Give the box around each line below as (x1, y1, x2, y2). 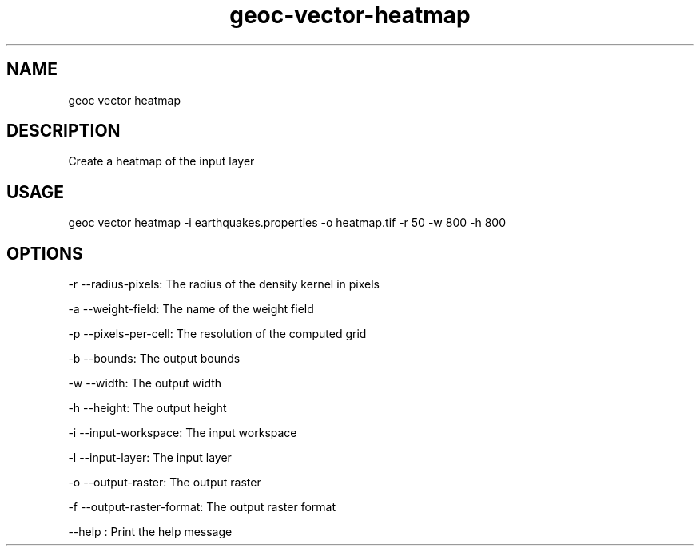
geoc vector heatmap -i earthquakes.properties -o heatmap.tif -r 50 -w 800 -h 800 (68, 216, 506, 230)
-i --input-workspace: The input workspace (68, 426, 297, 440)
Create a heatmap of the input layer (68, 154, 255, 169)
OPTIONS (6, 243, 83, 264)
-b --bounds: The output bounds (68, 351, 241, 366)
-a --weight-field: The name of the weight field (68, 302, 314, 316)
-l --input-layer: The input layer (68, 451, 232, 465)
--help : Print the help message (68, 525, 233, 539)
